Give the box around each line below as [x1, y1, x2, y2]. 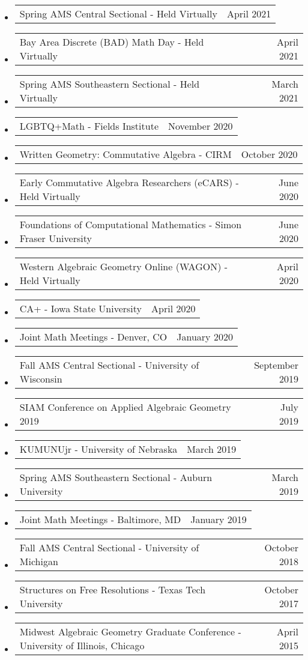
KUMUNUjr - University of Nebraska [19, 442, 178, 456]
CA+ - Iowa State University [19, 301, 142, 315]
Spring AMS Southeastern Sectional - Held [19, 77, 200, 91]
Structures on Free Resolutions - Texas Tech [19, 583, 206, 596]
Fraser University [19, 231, 92, 245]
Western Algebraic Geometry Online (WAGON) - [19, 259, 228, 273]
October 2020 [241, 147, 298, 161]
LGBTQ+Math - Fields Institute [19, 119, 159, 133]
